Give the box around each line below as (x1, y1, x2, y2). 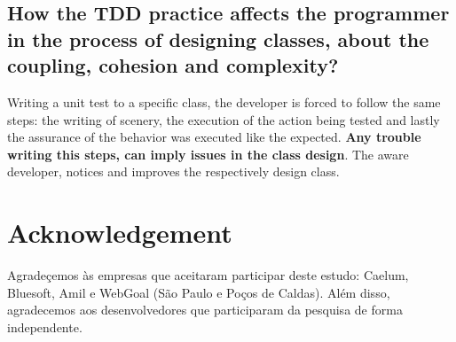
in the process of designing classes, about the (7, 25, 429, 52)
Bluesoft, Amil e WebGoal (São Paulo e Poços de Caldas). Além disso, (7, 283, 390, 301)
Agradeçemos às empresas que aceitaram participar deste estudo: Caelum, (7, 266, 409, 284)
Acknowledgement (7, 214, 232, 251)
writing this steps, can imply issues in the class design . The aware (7, 144, 409, 163)
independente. (7, 317, 83, 336)
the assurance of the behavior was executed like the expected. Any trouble (7, 128, 421, 146)
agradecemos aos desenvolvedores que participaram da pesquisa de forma (7, 300, 403, 319)
